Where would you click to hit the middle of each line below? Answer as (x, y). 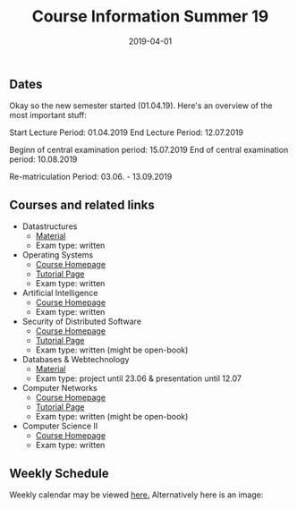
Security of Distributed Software (81, 322)
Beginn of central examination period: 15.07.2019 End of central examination (149, 150)
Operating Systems (58, 255)
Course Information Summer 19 (150, 17)
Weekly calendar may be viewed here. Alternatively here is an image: (136, 495)
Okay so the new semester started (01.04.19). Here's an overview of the (141, 106)
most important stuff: (48, 115)
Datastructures (50, 226)
